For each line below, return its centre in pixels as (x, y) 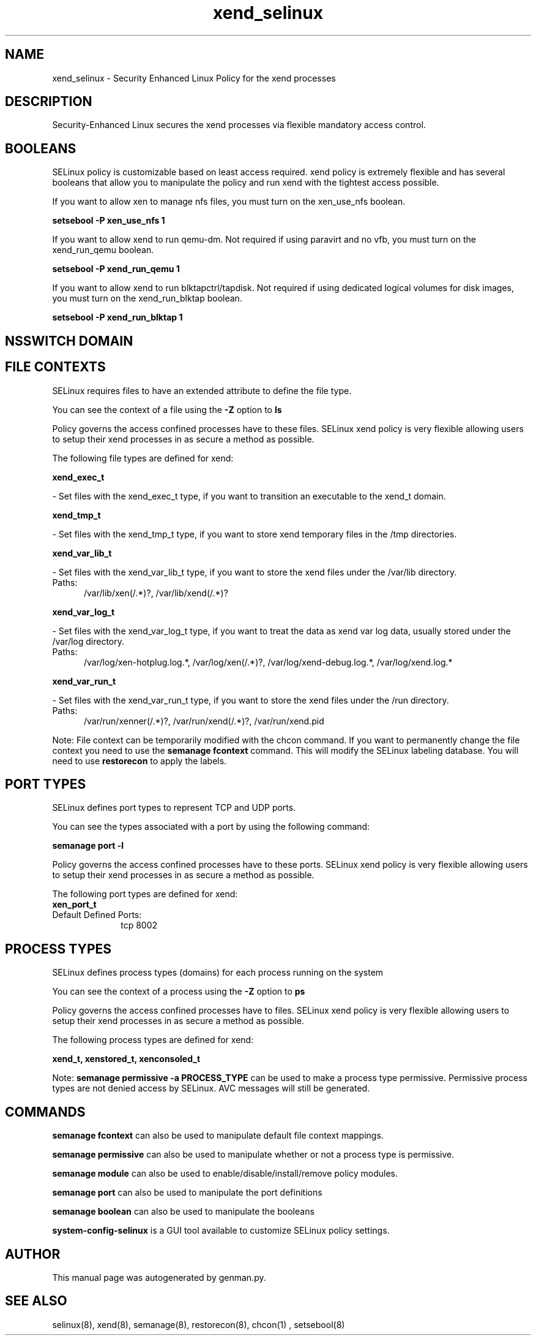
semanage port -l (88, 846)
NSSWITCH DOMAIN (69, 341)
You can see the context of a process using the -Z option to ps (179, 992)
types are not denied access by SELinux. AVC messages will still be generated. (211, 1088)
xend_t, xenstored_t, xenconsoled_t (126, 1059)
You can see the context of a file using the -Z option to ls (167, 409)
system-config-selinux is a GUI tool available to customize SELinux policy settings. (221, 1231)
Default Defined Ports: (97, 915)
